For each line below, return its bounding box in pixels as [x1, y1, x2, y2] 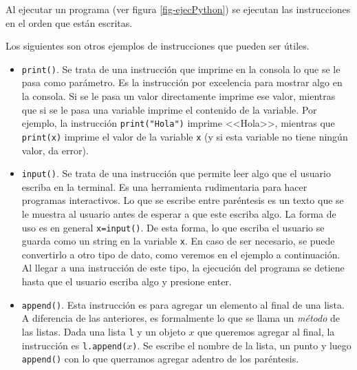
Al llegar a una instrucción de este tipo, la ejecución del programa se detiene [21, 260, 345, 275]
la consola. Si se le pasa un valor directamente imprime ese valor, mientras [21, 89, 336, 103]
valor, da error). [21, 143, 89, 157]
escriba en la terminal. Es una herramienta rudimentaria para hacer [21, 179, 307, 194]
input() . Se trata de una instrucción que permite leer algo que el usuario [21, 166, 331, 181]
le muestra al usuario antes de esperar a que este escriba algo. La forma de [21, 206, 336, 220]
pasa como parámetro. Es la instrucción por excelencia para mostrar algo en [21, 75, 343, 90]
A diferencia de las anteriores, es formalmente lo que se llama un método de [21, 311, 340, 325]
